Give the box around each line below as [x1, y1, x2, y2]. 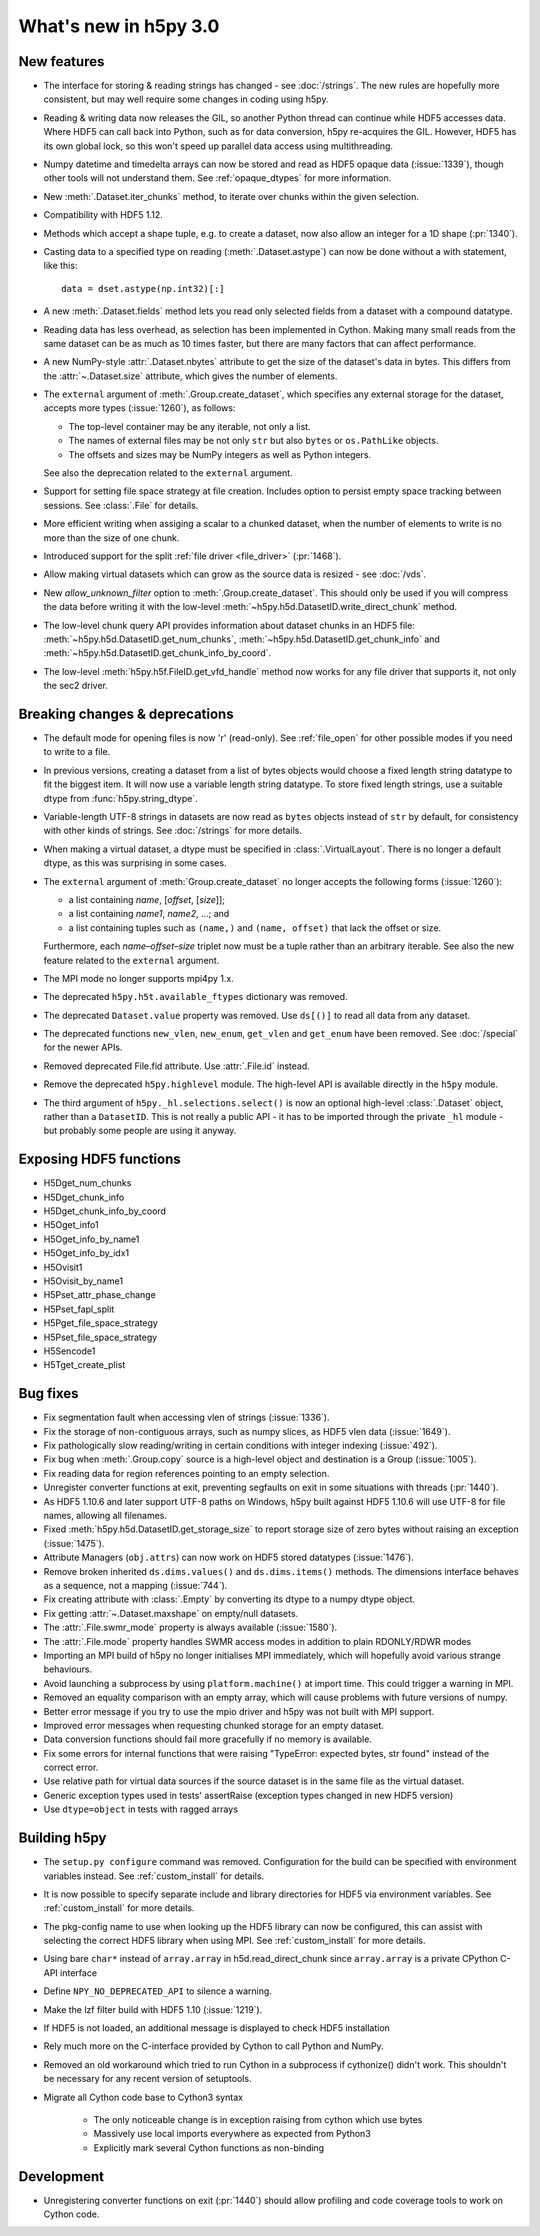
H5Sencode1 [43, 1345, 96, 1357]
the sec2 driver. [43, 680, 109, 692]
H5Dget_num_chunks [43, 1177, 132, 1189]
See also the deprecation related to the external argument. [43, 467, 294, 479]
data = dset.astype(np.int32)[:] [61, 283, 225, 294]
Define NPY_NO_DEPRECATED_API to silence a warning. [43, 1985, 272, 1997]
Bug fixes [18, 1385, 79, 1402]
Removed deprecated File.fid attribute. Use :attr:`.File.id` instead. [43, 1060, 310, 1072]
